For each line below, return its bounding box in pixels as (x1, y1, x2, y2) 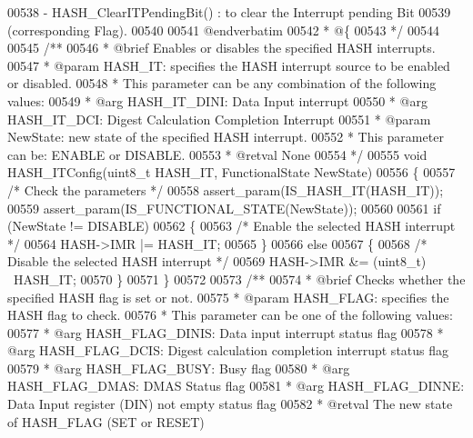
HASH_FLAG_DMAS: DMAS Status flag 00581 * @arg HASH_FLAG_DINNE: (7, 376, 465, 395)
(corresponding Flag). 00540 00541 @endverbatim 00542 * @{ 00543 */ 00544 (7, 20, 439, 39)
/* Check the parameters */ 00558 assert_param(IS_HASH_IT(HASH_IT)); (7, 180, 444, 199)
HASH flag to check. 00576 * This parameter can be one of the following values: (7, 305, 453, 324)
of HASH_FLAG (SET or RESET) (7, 412, 205, 431)
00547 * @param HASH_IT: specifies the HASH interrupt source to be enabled (7, 55, 450, 75)
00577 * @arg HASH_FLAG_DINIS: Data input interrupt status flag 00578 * (7, 323, 444, 342)
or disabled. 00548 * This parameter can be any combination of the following (7, 74, 437, 93)
